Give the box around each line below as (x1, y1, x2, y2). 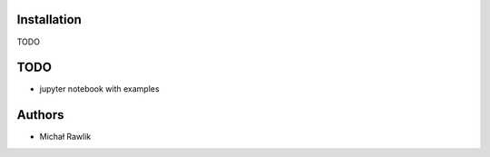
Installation (16, 12, 82, 27)
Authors (16, 107, 64, 123)
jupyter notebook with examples (39, 83, 160, 94)
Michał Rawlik (39, 132, 92, 142)
